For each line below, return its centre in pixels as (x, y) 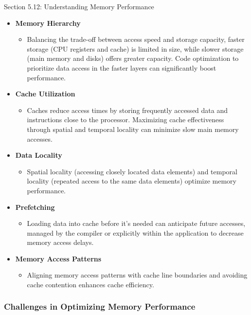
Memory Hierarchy (48, 23)
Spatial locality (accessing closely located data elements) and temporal (132, 171)
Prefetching (35, 207)
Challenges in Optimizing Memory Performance (100, 306)
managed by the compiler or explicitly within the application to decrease (135, 232)
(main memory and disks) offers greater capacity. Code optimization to (133, 58)
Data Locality (39, 155)
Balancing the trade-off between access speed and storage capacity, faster (136, 39)
